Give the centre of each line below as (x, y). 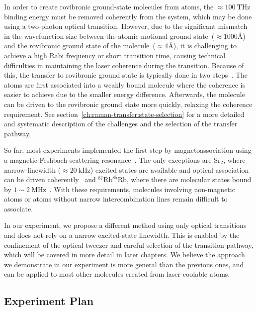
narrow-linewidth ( (33, 169)
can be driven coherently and (50, 179)
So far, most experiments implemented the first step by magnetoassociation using (128, 150)
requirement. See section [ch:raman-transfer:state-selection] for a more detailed (124, 114)
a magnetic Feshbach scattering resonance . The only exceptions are (108, 159)
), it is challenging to (205, 46)
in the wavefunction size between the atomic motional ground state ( (109, 36)
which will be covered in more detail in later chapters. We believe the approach (125, 255)
